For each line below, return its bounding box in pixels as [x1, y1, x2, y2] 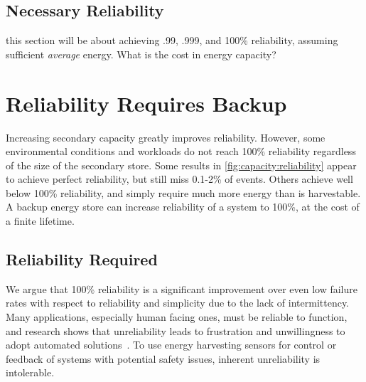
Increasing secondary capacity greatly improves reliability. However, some [6, 129, 325, 144]
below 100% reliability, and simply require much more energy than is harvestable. [6, 185, 361, 200]
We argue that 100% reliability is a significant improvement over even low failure [6, 281, 357, 296]
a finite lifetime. [6, 213, 75, 228]
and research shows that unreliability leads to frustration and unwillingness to [6, 323, 345, 338]
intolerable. [6, 365, 55, 380]
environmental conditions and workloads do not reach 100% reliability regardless [6, 144, 356, 159]
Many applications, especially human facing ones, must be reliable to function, [6, 309, 348, 324]
